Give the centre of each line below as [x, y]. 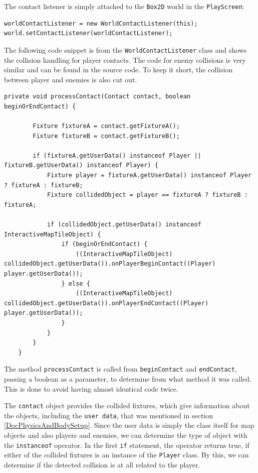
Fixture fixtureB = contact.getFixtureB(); [106, 136]
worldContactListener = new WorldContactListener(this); [101, 23]
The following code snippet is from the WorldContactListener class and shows [125, 49]
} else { [76, 283]
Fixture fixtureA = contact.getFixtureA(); [106, 126]
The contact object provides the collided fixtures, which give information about [127, 405]
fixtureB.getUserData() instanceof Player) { [81, 165]
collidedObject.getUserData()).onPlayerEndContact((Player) [106, 303]
